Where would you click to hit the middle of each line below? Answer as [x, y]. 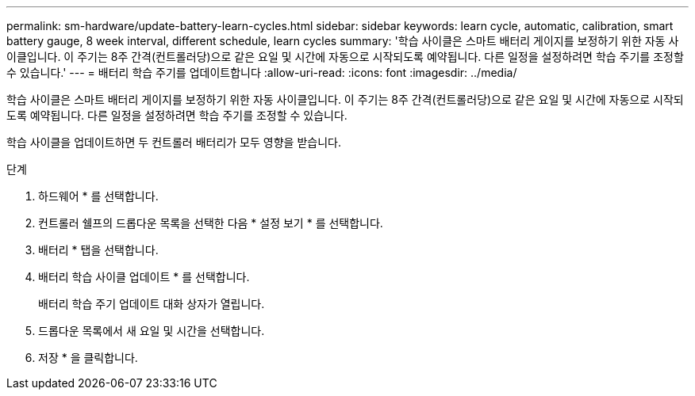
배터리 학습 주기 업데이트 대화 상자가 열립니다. [152, 304]
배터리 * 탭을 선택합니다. [98, 250]
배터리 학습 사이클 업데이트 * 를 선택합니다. [144, 277]
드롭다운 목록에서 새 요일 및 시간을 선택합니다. [152, 331]
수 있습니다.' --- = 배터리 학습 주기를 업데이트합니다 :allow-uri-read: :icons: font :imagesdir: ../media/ [262, 72]
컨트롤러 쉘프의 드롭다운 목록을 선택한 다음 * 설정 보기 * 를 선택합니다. [211, 223]
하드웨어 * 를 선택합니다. [98, 196]
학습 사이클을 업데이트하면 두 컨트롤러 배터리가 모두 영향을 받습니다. [174, 142]
